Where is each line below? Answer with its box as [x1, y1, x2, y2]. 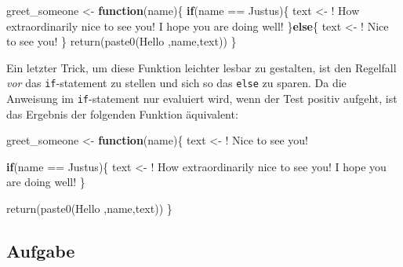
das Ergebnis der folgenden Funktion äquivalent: [6, 105, 238, 122]
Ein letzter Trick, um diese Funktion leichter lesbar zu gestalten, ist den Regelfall [6, 59, 397, 75]
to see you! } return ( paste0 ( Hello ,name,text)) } [6, 33, 237, 49]
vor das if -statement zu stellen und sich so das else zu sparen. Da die [6, 75, 347, 91]
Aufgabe [6, 239, 75, 263]
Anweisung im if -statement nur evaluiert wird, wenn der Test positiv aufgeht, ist [6, 90, 398, 107]
